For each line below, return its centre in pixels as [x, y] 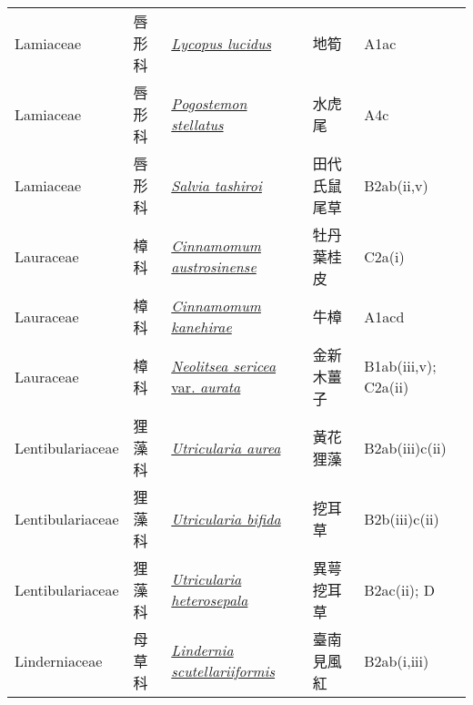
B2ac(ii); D [400, 589]
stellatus [197, 124]
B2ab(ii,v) [396, 185]
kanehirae [201, 327]
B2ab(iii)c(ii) [405, 447]
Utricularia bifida [226, 518]
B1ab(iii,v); [400, 366]
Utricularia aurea [226, 447]
